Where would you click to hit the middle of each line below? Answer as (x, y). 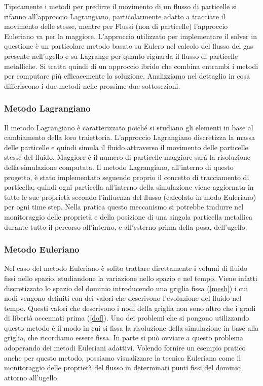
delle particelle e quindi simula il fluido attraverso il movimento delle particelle (126, 147)
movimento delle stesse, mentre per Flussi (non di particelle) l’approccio (116, 26)
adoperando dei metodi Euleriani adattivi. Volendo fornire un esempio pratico (125, 348)
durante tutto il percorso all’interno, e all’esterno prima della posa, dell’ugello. (126, 226)
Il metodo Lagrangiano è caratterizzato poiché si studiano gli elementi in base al (129, 127)
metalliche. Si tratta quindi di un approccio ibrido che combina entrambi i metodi (131, 66)
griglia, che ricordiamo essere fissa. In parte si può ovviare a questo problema (124, 338)
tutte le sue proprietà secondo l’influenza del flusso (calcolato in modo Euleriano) (130, 197)
